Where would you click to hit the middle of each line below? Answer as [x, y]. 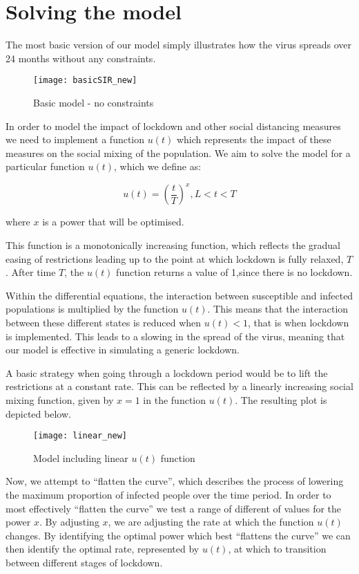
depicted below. [38, 413]
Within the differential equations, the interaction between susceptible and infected [179, 295]
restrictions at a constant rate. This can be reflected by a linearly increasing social [179, 386]
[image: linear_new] [80, 436]
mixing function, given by [60, 399]
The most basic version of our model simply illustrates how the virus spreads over [179, 45]
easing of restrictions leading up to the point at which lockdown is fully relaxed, [175, 258]
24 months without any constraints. [81, 58]
